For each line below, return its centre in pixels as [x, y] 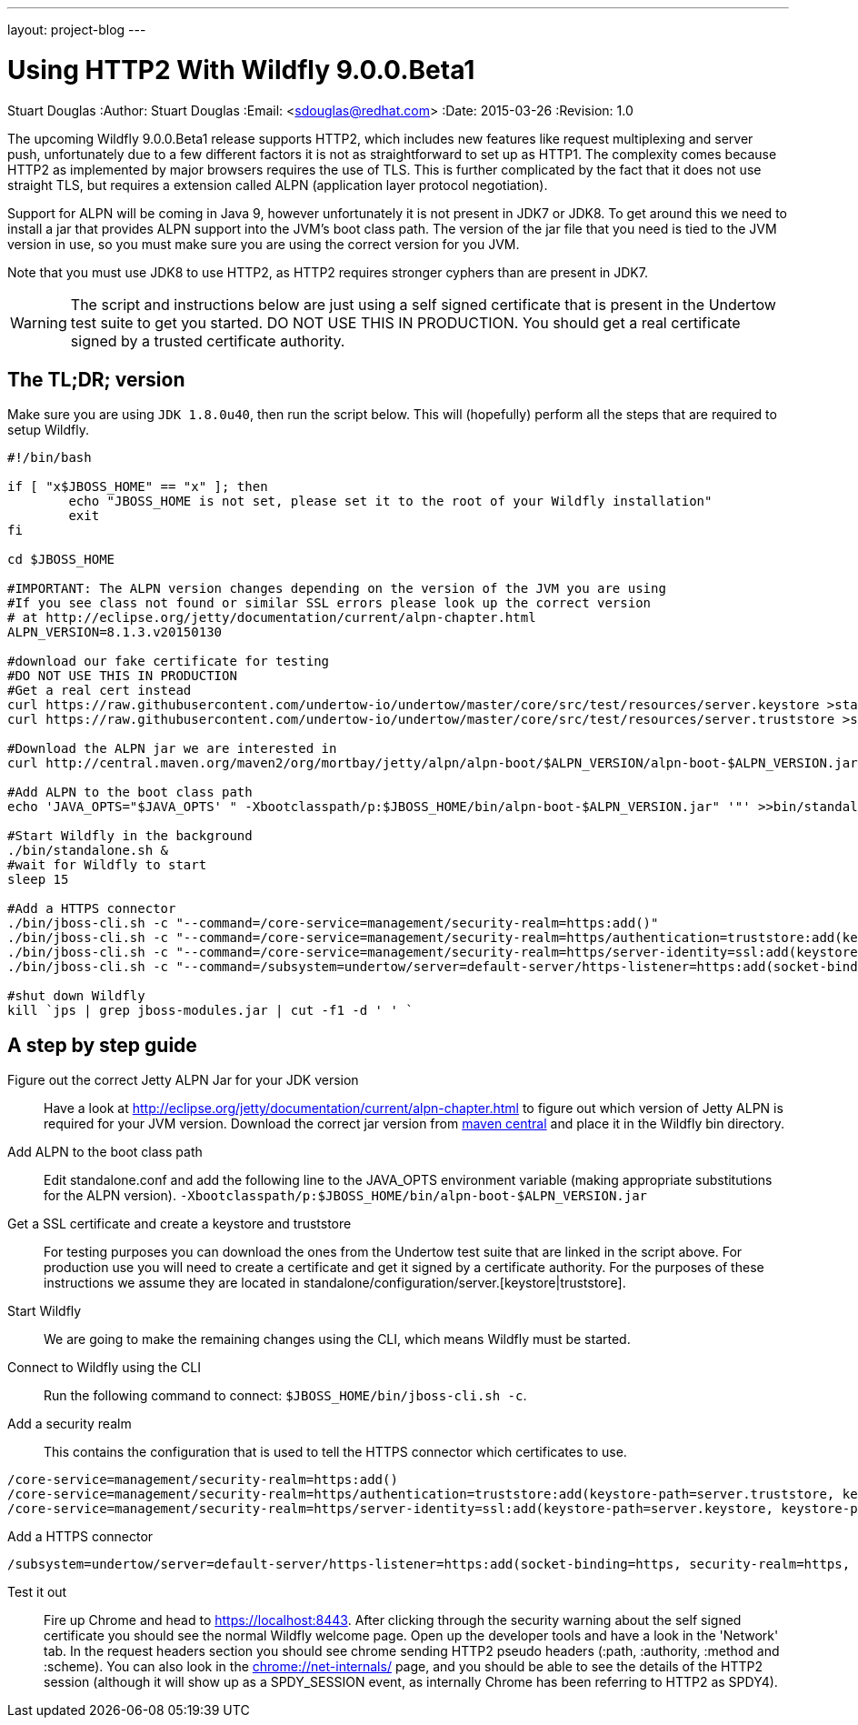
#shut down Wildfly [76, 996]
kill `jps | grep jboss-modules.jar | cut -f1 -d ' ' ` [210, 1011]
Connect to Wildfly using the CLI [104, 1368]
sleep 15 [38, 880]
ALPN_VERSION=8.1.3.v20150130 [115, 632]
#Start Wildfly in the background [130, 836]
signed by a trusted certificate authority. [208, 341]
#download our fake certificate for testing [169, 662]
